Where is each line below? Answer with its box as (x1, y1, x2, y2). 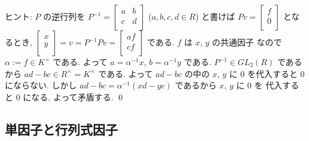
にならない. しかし (5, 79, 77, 91)
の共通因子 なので (212, 36, 282, 48)
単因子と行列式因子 (5, 119, 118, 138)
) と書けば (195, 10, 235, 22)
